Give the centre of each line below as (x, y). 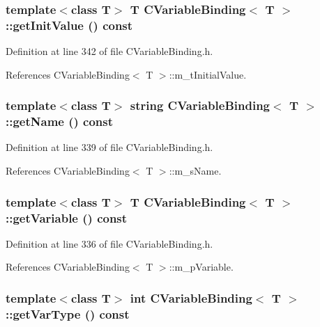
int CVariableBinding (191, 297)
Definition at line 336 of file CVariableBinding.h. (109, 243)
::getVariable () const (67, 217)
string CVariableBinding (200, 105)
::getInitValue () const (69, 25)
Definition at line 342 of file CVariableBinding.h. (109, 51)
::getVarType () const (68, 313)
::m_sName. (195, 171)
